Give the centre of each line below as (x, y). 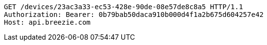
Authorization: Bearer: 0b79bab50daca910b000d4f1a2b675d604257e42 (134, 15)
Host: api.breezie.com (47, 22)
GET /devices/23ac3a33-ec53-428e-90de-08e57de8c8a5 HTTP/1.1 (123, 7)
